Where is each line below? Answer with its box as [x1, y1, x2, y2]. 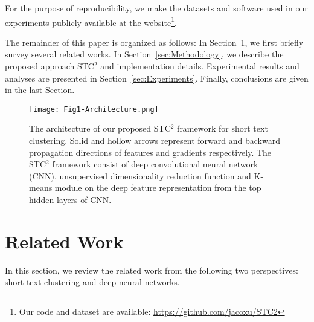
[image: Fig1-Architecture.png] [29, 105, 159, 114]
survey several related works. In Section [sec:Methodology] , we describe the [5, 48, 284, 60]
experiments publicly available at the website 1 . [5, 14, 177, 28]
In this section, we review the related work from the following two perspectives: [5, 263, 298, 276]
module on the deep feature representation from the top [54, 181, 261, 194]
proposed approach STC [5, 60, 94, 72]
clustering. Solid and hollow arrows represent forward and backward [29, 134, 280, 147]
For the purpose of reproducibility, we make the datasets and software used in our [5, 2, 308, 14]
